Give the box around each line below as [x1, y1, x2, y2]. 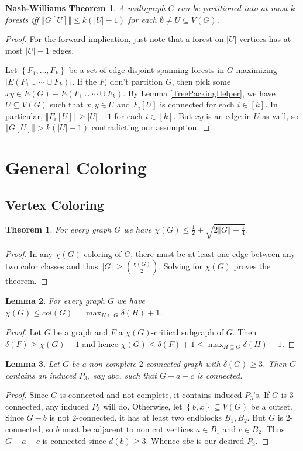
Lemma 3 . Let [5, 358, 60, 370]
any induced [46, 400, 89, 412]
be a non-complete [71, 358, 136, 370]
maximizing [236, 64, 277, 76]
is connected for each [160, 98, 235, 110]
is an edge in [206, 109, 252, 122]
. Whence [146, 434, 180, 446]
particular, [5, 109, 43, 122]
